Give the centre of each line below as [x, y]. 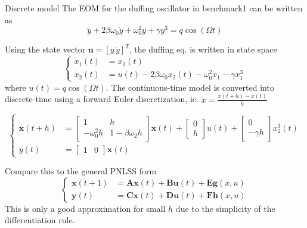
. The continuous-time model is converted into [190, 87]
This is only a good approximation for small [85, 208]
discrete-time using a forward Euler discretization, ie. [102, 99]
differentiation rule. [40, 220]
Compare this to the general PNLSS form [81, 171]
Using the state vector [45, 49]
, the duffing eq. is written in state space [203, 49]
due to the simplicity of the [225, 208]
